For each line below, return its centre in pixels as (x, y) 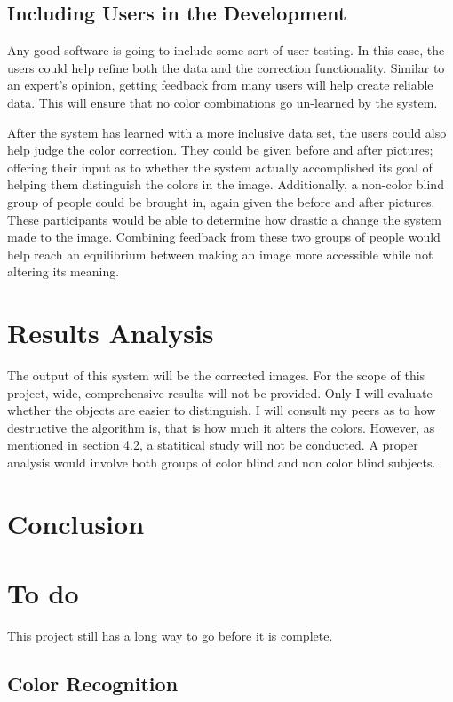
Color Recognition (93, 684)
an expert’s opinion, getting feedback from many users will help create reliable (220, 85)
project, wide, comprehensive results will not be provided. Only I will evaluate (220, 392)
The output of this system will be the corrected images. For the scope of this (216, 375)
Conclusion (76, 523)
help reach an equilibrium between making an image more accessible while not (220, 254)
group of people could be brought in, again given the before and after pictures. (221, 201)
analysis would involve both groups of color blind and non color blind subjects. (222, 463)
